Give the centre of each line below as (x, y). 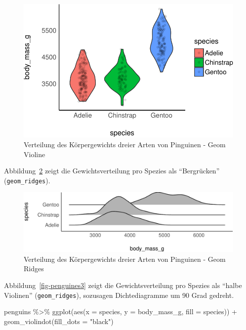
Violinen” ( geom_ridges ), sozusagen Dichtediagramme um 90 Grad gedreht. (119, 295)
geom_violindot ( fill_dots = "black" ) (59, 321)
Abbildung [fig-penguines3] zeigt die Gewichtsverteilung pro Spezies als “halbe (123, 285)
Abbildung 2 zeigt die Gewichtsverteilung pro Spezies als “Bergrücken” (112, 171)
